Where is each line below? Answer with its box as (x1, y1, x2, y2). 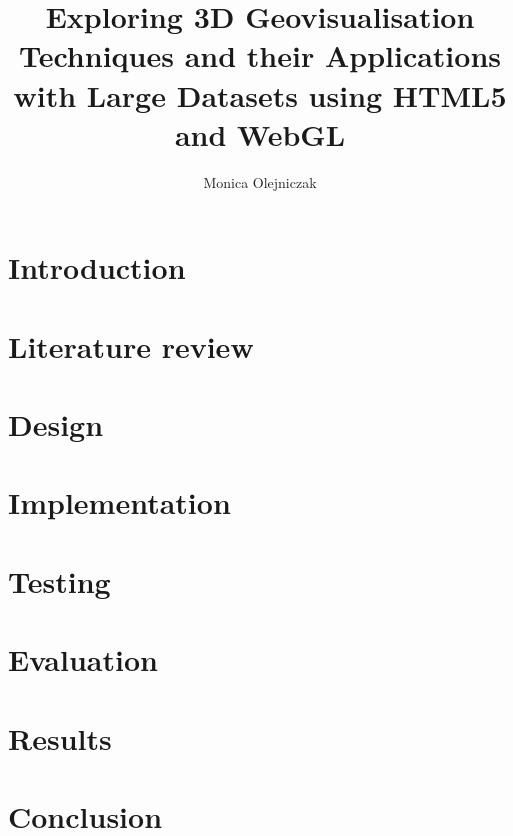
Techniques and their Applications (18, 35, 502, 76)
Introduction (8, 247, 186, 288)
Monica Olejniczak (203, 171, 317, 192)
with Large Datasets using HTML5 (13, 74, 507, 115)
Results (8, 717, 112, 758)
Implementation (8, 482, 231, 523)
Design (8, 404, 104, 445)
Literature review (8, 325, 254, 366)
